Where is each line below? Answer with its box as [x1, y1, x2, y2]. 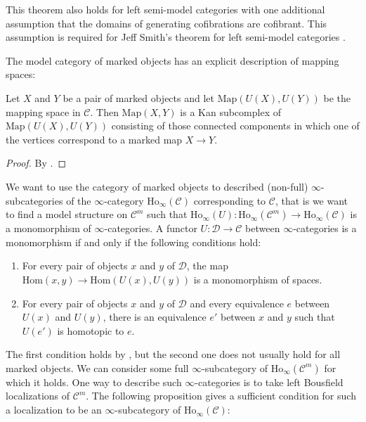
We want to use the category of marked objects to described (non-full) [6, 179, 308, 193]
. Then [90, 104, 119, 119]
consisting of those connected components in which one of [111, 118, 360, 133]
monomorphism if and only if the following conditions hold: [6, 234, 261, 249]
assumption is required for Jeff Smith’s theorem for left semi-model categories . [6, 30, 346, 44]
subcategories [6, 193, 63, 207]
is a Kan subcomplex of [180, 104, 281, 119]
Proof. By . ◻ [6, 155, 67, 170]
